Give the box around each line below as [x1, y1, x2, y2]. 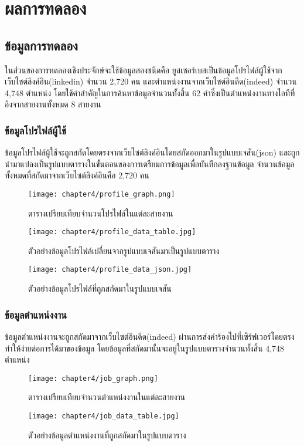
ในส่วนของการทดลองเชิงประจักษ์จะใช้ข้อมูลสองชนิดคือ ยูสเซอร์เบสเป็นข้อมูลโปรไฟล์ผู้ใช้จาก [5, 63, 282, 76]
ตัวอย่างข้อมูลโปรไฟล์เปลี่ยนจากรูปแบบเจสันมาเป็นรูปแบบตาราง [28, 244, 220, 256]
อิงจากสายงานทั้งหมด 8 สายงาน [5, 98, 101, 110]
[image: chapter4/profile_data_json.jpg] [28, 265, 192, 274]
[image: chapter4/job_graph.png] [28, 374, 158, 383]
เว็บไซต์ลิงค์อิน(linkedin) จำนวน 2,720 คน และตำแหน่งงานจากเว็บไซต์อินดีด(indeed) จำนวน [5, 75, 297, 87]
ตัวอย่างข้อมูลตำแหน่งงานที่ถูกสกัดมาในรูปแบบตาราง [28, 428, 186, 441]
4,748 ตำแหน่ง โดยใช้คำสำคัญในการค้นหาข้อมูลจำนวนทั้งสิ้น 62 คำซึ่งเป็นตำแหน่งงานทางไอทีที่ [5, 86, 295, 99]
